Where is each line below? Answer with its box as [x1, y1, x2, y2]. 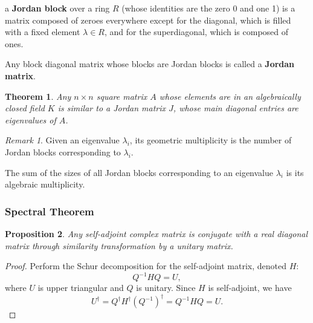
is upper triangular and [37, 281, 124, 294]
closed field [5, 102, 45, 114]
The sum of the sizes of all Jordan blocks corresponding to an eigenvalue [5, 166, 274, 178]
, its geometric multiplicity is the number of [129, 134, 292, 146]
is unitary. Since [136, 281, 196, 294]
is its [286, 166, 304, 178]
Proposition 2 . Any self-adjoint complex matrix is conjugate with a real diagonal [5, 227, 308, 240]
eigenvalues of [5, 113, 56, 126]
